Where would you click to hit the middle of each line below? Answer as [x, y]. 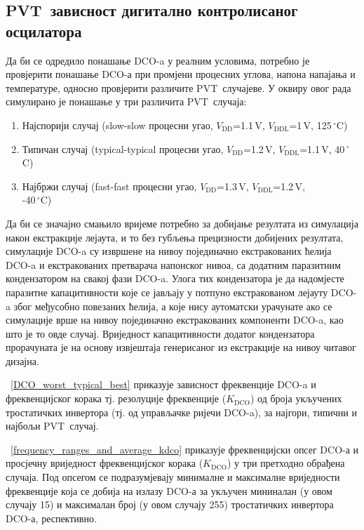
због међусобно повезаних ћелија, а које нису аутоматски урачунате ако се [173, 306]
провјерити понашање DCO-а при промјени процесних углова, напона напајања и [181, 74]
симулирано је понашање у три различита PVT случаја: [126, 101]
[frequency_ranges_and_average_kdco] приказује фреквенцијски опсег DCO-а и [185, 449]
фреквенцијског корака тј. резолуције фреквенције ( [116, 398]
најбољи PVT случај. [52, 426]
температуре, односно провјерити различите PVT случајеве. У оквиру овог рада [178, 87]
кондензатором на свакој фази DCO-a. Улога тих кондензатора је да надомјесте [175, 278]
